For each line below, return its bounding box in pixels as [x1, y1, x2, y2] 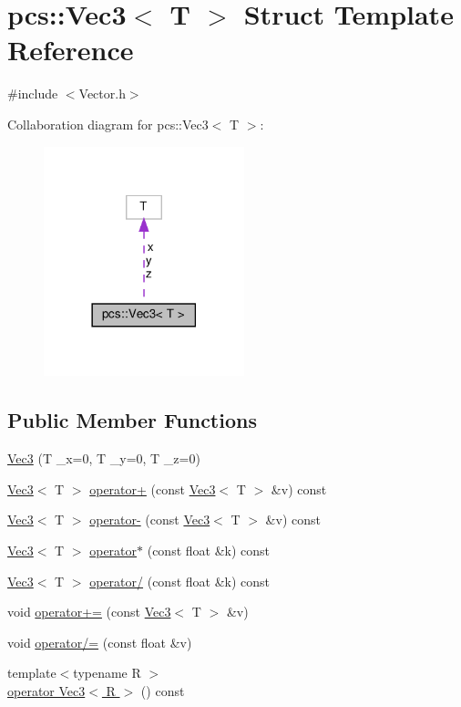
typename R [73, 663, 141, 682]
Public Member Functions [7, 406, 257, 434]
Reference [7, 31, 134, 68]
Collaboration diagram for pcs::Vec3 [7, 114, 209, 133]
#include [7, 84, 58, 103]
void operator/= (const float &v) [7, 632, 192, 651]
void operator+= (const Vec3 [7, 602, 171, 621]
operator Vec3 [7, 681, 86, 701]
